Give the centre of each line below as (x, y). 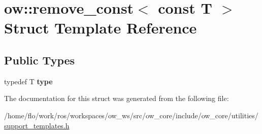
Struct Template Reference (101, 28)
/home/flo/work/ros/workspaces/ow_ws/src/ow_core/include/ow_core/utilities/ (131, 115)
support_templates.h (37, 125)
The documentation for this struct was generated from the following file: (117, 98)
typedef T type (28, 81)
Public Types (40, 60)
